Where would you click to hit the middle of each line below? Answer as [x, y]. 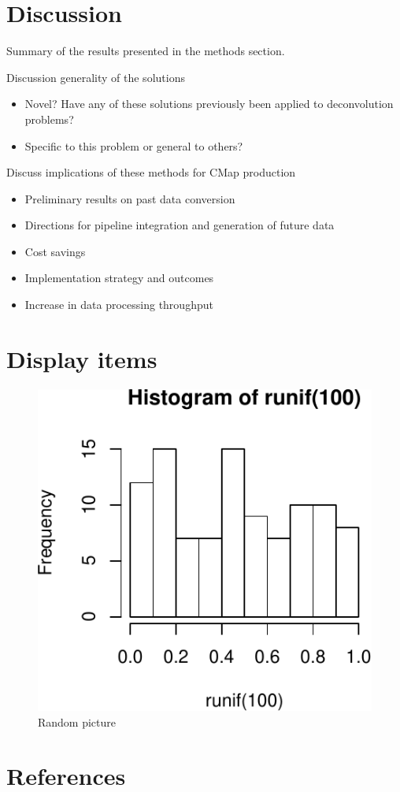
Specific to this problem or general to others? [134, 145]
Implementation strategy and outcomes [119, 278]
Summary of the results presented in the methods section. [146, 51]
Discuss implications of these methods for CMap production [151, 172]
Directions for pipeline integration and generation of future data [180, 225]
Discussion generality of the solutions [96, 77]
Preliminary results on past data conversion [130, 198]
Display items [82, 358]
